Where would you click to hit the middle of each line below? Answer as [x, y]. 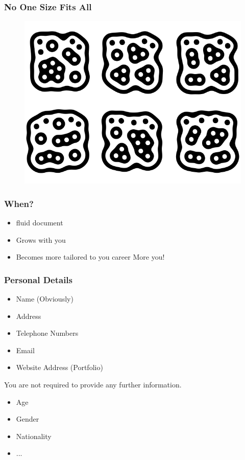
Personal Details [38, 279]
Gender [28, 419]
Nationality [34, 436]
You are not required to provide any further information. [93, 384]
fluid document [40, 223]
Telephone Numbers [47, 333]
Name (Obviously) [45, 299]
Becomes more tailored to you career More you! [90, 257]
